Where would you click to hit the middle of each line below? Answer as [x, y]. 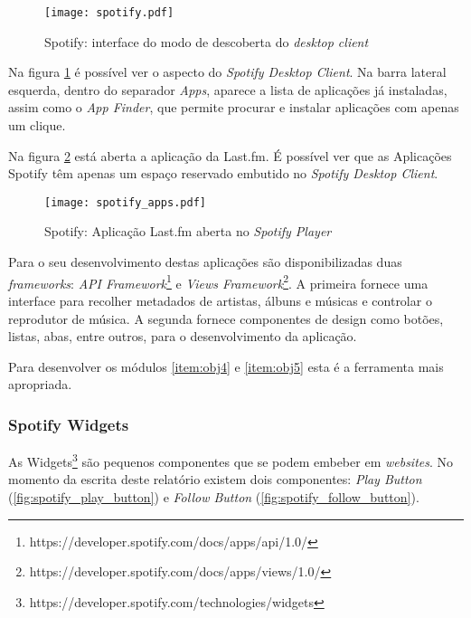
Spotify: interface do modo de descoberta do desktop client [207, 41]
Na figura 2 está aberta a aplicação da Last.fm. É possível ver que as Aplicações [230, 155]
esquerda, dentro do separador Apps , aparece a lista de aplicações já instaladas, [228, 89]
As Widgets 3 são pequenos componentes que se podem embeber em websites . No [231, 460]
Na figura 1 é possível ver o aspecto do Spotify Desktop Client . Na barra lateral [227, 72]
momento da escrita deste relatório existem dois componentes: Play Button [215, 479]
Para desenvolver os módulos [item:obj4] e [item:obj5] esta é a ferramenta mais [226, 366]
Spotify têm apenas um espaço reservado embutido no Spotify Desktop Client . [223, 173]
